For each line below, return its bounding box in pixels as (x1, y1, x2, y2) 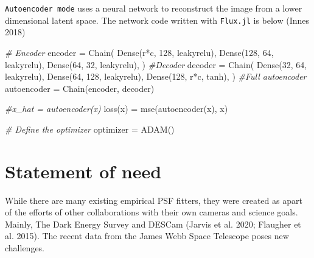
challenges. (5, 241, 45, 254)
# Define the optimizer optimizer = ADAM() (5, 122, 175, 135)
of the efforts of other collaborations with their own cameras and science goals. (5, 206, 298, 218)
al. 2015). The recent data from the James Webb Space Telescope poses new (5, 229, 289, 242)
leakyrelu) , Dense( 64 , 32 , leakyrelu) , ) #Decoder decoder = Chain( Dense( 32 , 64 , (5, 58, 307, 71)
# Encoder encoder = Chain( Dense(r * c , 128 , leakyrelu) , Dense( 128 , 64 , (5, 46, 274, 58)
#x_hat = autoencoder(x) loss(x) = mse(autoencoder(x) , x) (5, 102, 228, 115)
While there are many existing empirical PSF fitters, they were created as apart (5, 193, 302, 206)
